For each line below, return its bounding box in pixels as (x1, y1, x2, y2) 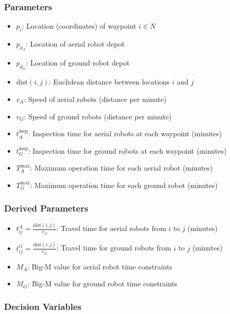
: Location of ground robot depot (26, 57, 130, 68)
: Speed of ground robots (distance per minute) (24, 111, 172, 121)
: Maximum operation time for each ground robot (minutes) (30, 179, 218, 190)
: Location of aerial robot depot (26, 38, 125, 49)
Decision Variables (4, 300, 82, 312)
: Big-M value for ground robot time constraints (27, 278, 177, 289)
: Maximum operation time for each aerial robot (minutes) (30, 162, 213, 173)
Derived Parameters (4, 201, 88, 214)
